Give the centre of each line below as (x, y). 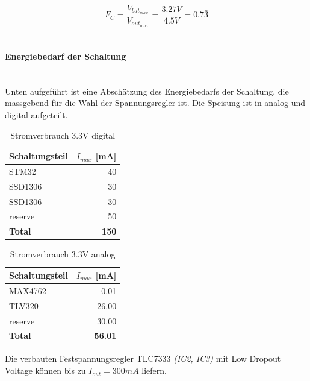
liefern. (154, 370)
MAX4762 (28, 290)
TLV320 (24, 305)
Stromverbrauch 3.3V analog (63, 254)
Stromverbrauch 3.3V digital (63, 135)
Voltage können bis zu (45, 370)
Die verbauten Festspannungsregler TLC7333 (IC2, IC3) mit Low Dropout (143, 358)
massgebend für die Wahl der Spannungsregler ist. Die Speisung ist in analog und (155, 103)
